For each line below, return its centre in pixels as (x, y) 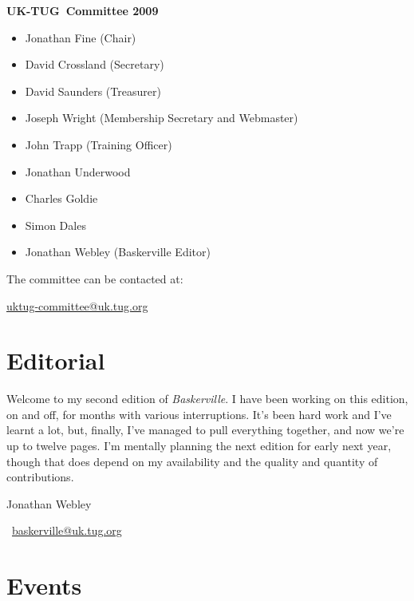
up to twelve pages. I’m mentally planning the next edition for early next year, (199, 446)
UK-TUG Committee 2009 (83, 10)
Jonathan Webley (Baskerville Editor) (118, 252)
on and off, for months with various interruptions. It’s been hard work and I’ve (199, 414)
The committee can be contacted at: (95, 278)
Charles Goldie (61, 198)
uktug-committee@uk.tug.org (77, 305)
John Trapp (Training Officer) (99, 144)
